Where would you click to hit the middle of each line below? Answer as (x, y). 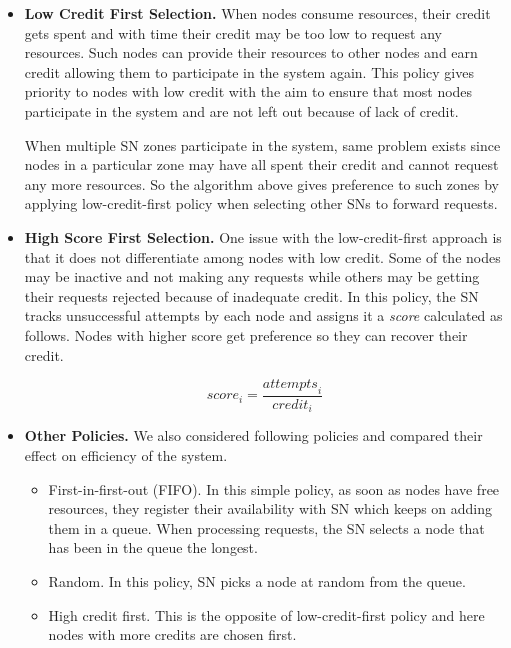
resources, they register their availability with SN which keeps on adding (270, 508)
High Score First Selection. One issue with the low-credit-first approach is (263, 236)
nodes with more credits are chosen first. (172, 634)
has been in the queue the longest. (153, 547)
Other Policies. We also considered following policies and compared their (253, 435)
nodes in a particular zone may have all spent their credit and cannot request (261, 164)
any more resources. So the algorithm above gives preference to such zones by (262, 183)
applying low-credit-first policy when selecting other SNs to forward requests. (261, 203)
